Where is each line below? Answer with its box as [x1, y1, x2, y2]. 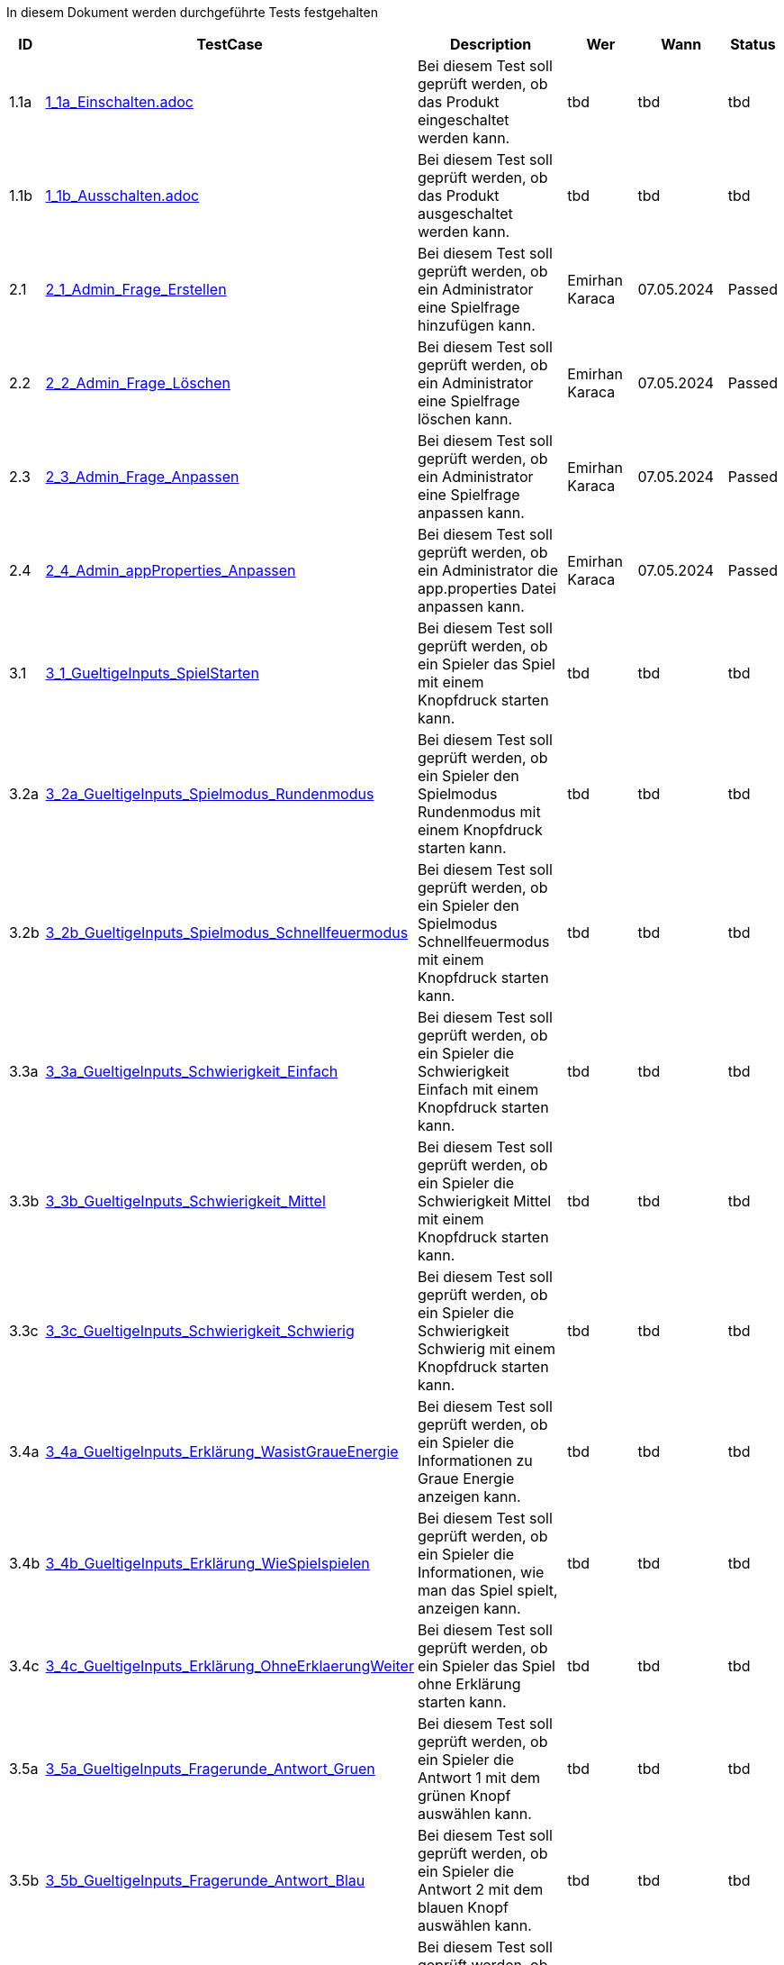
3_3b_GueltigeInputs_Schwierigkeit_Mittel [45, 1192, 326, 1210]
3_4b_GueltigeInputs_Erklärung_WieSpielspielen [45, 1554, 370, 1572]
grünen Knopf [417, 1787, 511, 1805]
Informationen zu [417, 1451, 533, 1469]
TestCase [196, 35, 263, 53]
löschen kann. [417, 410, 513, 428]
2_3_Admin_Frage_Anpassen [45, 468, 239, 486]
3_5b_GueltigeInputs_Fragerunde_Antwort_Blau [45, 1871, 365, 1889]
